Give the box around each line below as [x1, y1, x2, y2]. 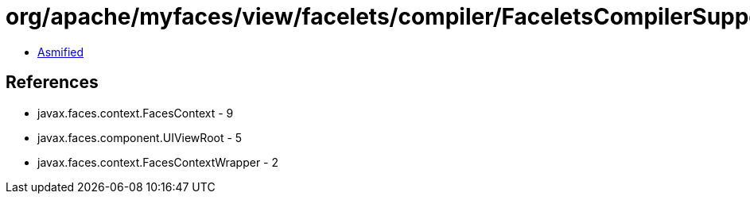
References [6, 72, 99, 93]
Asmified [37, 44, 84, 59]
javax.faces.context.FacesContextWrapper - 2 [37, 155, 279, 169]
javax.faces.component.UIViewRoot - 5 [37, 130, 243, 144]
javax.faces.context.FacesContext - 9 [37, 106, 234, 120]
